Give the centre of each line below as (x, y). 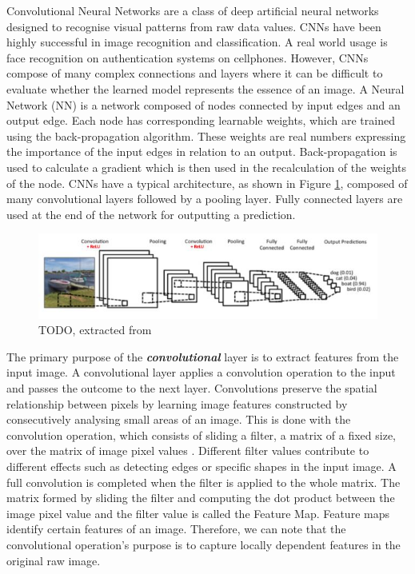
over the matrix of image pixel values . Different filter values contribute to (188, 450)
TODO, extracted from (95, 330)
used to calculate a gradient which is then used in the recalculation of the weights (207, 167)
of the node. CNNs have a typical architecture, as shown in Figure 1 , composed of (207, 183)
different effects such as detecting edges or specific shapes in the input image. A (202, 466)
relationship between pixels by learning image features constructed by (177, 403)
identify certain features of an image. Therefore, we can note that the (176, 529)
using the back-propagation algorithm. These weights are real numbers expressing (206, 136)
